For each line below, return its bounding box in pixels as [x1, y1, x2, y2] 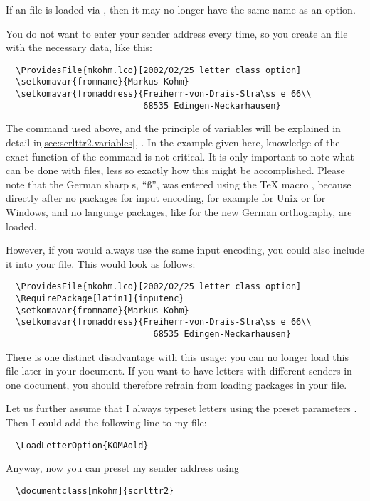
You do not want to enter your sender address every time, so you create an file [6, 26, 348, 41]
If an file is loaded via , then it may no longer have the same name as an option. [6, 2, 356, 16]
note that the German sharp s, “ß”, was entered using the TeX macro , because [6, 176, 351, 191]
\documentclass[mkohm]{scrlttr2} [16, 485, 174, 496]
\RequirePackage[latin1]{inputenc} [16, 293, 184, 303]
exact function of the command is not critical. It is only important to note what [6, 149, 354, 163]
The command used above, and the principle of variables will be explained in [6, 121, 341, 136]
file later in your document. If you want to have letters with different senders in [6, 363, 352, 378]
